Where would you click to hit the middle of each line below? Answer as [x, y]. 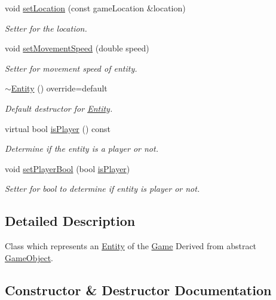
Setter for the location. [46, 28]
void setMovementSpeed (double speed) [77, 48]
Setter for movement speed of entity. [71, 68]
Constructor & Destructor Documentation [138, 290]
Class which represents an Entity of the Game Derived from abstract [131, 246]
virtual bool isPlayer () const [58, 128]
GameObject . [29, 257]
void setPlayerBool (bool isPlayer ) [68, 168]
